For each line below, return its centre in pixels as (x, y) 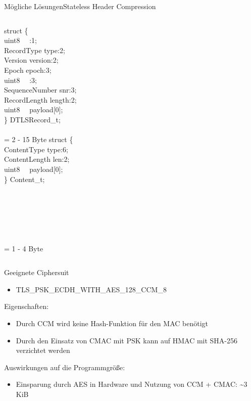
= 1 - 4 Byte (24, 248)
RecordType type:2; (35, 50)
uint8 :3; (20, 80)
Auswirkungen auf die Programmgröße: (65, 367)
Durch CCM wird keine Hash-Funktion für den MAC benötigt (112, 323)
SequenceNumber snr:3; (40, 90)
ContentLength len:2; (37, 159)
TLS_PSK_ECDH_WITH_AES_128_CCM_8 (91, 289)
